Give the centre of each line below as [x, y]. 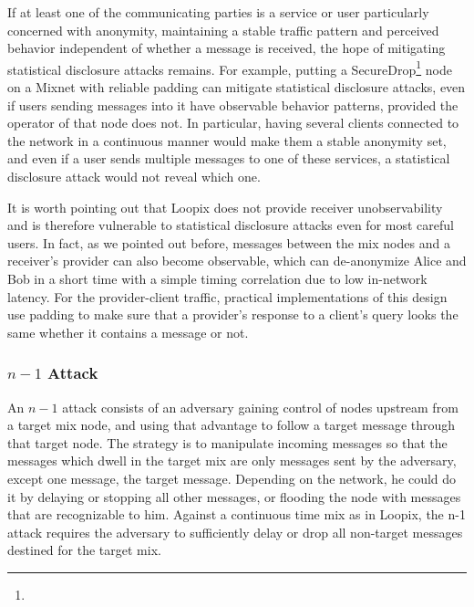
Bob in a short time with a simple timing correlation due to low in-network [217, 278]
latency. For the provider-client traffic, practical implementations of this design [227, 296]
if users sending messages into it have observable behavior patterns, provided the [233, 105]
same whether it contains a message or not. [128, 332]
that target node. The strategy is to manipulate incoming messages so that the [227, 442]
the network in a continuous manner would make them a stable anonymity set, [227, 140]
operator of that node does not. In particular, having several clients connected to [233, 123]
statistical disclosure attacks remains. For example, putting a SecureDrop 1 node [230, 68]
